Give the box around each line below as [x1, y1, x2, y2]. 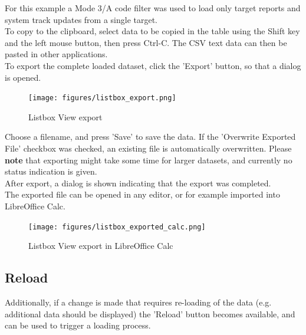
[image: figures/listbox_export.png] [28, 94, 176, 103]
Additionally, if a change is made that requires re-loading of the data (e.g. [5, 296, 272, 308]
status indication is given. [5, 165, 97, 178]
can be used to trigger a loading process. [5, 319, 151, 331]
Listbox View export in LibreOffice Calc [28, 239, 173, 252]
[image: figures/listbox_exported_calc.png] [28, 222, 206, 231]
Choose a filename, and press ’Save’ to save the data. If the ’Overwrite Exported [5, 130, 296, 143]
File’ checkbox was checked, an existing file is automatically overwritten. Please [5, 142, 292, 154]
